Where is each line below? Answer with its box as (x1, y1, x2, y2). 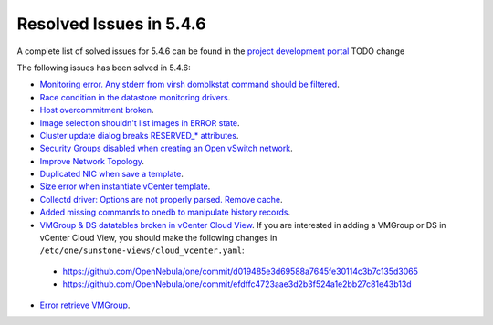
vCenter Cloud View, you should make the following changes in (39, 233, 278, 244)
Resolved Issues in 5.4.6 (16, 14, 206, 34)
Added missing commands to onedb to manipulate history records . (39, 206, 291, 218)
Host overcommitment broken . (39, 105, 154, 116)
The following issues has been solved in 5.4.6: (16, 62, 191, 73)
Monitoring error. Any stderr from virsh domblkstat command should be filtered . (39, 79, 340, 90)
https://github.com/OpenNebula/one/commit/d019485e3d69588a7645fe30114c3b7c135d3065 (62, 266, 419, 277)
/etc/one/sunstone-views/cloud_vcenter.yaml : (39, 245, 246, 256)
